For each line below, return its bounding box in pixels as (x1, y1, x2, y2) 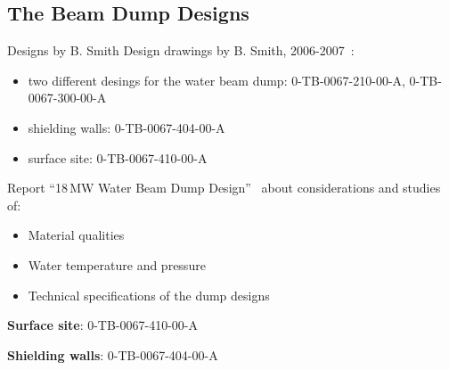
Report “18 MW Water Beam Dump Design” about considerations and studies (7, 178, 441, 197)
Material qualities (28, 226, 125, 244)
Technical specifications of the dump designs (28, 285, 270, 304)
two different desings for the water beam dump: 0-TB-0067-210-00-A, (28, 70, 405, 89)
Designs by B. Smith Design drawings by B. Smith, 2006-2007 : (7, 41, 355, 60)
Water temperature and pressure (28, 255, 206, 274)
